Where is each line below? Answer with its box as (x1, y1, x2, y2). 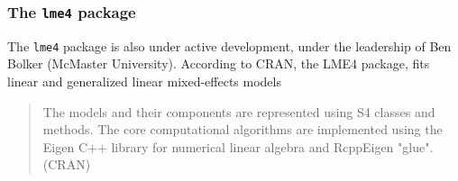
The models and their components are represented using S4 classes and (42, 102, 435, 121)
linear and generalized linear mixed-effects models (7, 72, 281, 91)
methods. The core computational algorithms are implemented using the (42, 120, 443, 139)
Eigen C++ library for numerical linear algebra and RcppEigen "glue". (42, 137, 434, 156)
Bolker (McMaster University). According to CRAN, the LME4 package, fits (7, 54, 430, 73)
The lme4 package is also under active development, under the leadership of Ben (7, 36, 452, 55)
